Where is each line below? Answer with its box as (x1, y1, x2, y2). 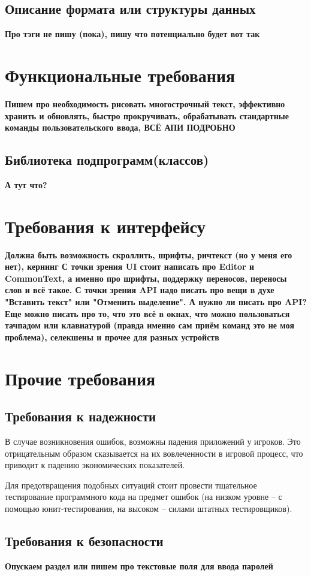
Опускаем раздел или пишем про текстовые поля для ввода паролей (5, 559, 273, 572)
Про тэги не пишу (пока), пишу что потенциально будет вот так (5, 28, 260, 40)
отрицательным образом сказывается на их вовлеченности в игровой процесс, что (5, 447, 303, 459)
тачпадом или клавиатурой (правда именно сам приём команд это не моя (5, 319, 294, 331)
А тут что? (5, 178, 47, 191)
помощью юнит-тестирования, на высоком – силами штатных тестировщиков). (5, 502, 292, 514)
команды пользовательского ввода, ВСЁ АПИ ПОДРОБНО (5, 121, 235, 134)
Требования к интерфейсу (5, 213, 206, 238)
